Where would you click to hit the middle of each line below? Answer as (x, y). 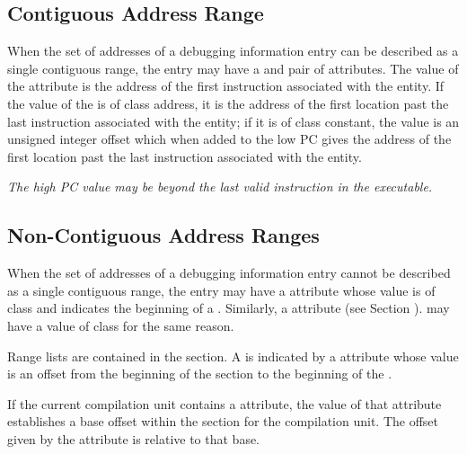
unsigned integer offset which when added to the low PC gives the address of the (229, 139)
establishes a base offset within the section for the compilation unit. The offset (223, 421)
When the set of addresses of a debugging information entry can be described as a (233, 51)
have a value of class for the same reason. (121, 325)
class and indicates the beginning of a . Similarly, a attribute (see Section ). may (229, 308)
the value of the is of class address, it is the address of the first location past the (228, 103)
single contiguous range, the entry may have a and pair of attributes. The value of (233, 68)
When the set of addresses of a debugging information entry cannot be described (229, 273)
